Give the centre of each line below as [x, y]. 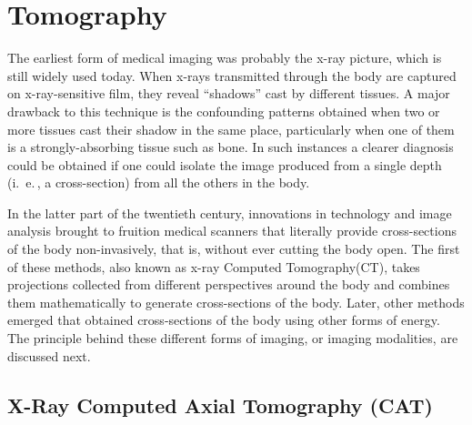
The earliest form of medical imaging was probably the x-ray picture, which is [225, 58]
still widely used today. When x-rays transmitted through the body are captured [232, 75]
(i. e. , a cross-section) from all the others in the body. [159, 182]
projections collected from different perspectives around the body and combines [229, 284]
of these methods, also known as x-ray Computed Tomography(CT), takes [214, 266]
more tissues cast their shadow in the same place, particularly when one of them [231, 129]
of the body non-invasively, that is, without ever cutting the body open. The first [234, 249]
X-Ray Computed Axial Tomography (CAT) [220, 405]
